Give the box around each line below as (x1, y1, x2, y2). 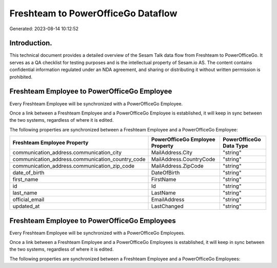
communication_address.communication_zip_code (12, 163, 135, 170)
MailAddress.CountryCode (151, 156, 215, 163)
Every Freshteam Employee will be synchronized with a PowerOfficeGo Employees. (9, 230, 185, 236)
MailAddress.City (151, 149, 192, 156)
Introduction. (9, 39, 52, 48)
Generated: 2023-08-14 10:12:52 (9, 26, 79, 32)
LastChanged (151, 203, 184, 210)
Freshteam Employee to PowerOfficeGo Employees (9, 216, 176, 225)
